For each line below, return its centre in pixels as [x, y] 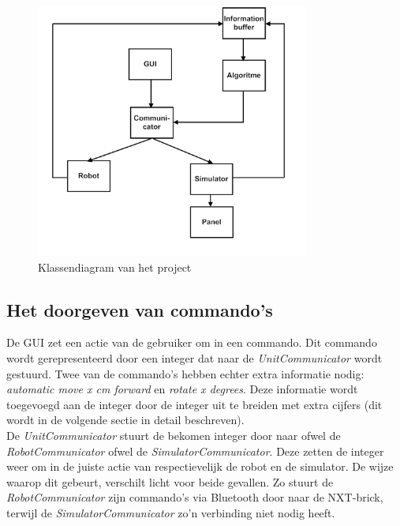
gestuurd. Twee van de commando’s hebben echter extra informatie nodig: [185, 373]
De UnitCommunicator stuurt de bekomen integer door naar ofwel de [174, 435]
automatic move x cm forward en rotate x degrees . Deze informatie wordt [182, 389]
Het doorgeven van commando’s [140, 309]
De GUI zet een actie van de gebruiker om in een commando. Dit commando [192, 342]
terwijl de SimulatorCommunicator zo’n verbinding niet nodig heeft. [171, 512]
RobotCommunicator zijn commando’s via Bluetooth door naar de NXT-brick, [195, 497]
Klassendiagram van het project [115, 267]
